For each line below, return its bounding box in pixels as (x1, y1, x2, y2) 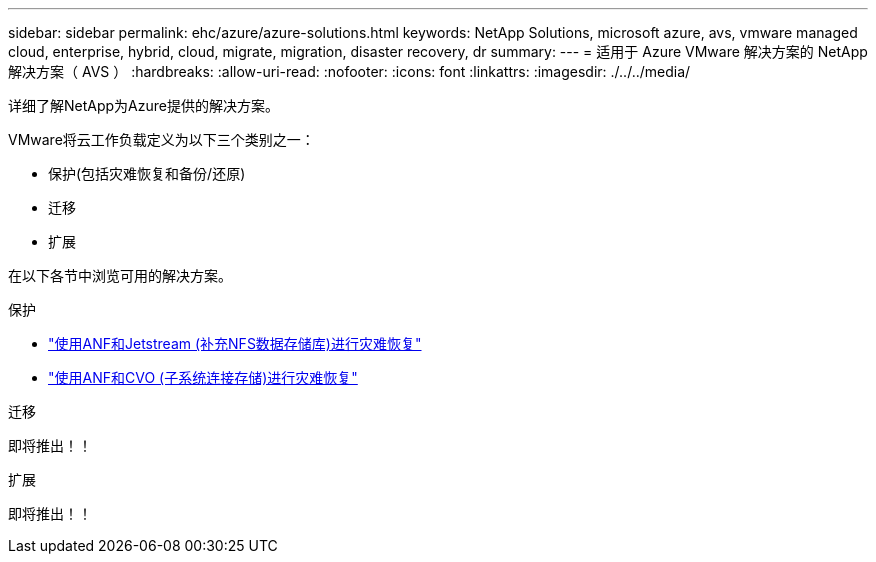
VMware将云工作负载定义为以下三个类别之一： (8, 131, 315, 148)
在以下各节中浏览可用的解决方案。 (8, 267, 232, 284)
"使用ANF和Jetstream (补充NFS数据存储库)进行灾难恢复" (48, 335, 422, 352)
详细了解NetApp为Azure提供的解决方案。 (8, 97, 279, 114)
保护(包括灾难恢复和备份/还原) (48, 165, 246, 182)
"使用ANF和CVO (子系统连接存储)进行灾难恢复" (48, 369, 358, 386)
